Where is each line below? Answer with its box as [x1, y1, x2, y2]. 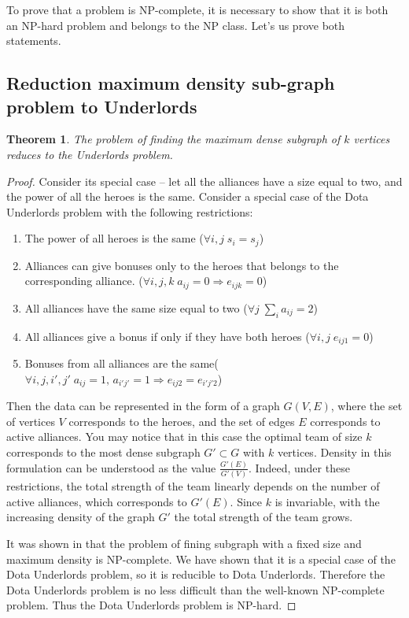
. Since [230, 493, 263, 509]
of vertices [6, 413, 55, 429]
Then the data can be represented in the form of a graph [6, 398, 280, 414]
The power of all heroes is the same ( [24, 230, 204, 246]
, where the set [330, 398, 403, 414]
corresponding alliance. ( [24, 272, 143, 289]
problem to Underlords [6, 94, 197, 118]
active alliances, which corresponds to [6, 493, 187, 509]
